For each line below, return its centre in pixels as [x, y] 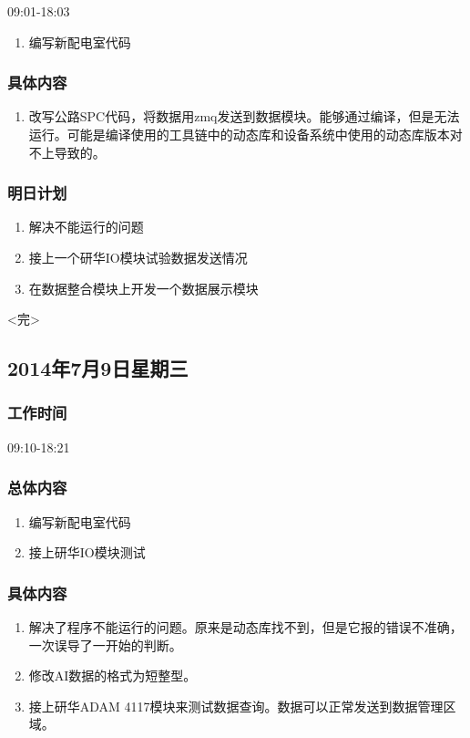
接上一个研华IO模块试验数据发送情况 [138, 257]
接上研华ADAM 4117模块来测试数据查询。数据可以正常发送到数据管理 [236, 706]
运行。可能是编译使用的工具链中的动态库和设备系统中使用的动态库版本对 [245, 134]
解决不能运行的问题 [86, 227]
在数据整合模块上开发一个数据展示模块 [143, 288]
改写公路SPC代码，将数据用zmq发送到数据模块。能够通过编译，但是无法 [244, 116]
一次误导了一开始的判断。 [105, 644]
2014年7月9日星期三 [98, 368]
